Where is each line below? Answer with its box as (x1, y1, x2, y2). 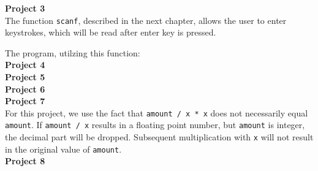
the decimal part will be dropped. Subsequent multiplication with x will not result (5, 131, 314, 143)
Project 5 (5, 70, 45, 83)
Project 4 (5, 58, 45, 71)
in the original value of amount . (5, 142, 122, 155)
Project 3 (5, 2, 45, 14)
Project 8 (5, 154, 45, 167)
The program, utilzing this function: (5, 46, 140, 59)
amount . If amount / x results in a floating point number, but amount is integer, (5, 118, 305, 131)
